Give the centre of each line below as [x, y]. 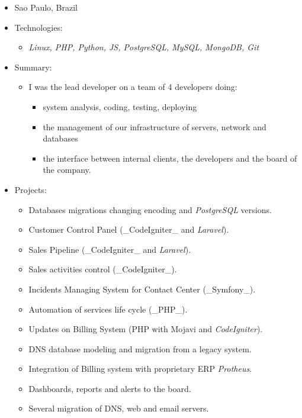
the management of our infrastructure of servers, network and [155, 126]
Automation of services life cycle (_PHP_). [108, 309]
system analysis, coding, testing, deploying [120, 106]
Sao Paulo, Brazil [46, 7]
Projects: [30, 189]
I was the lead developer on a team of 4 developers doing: [133, 87]
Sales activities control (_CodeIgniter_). [103, 269]
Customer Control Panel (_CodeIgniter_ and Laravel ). [129, 229]
